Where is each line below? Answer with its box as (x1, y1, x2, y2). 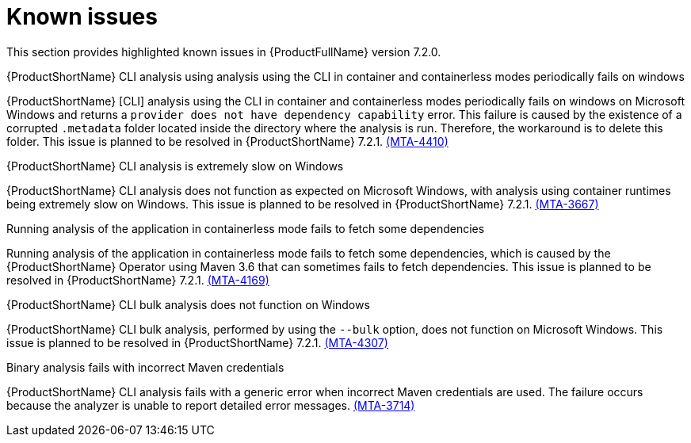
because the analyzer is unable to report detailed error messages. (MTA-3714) (6, 398, 415, 412)
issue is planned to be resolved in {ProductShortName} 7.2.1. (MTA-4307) (6, 335, 388, 349)
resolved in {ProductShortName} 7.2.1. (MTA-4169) (6, 273, 269, 287)
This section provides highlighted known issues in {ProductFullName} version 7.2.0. (6, 44, 441, 59)
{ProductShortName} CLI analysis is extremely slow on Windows (6, 158, 344, 173)
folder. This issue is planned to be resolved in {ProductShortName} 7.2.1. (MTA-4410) (6, 134, 449, 148)
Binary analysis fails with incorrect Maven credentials (6, 360, 284, 374)
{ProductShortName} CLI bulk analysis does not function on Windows (6, 297, 370, 311)
